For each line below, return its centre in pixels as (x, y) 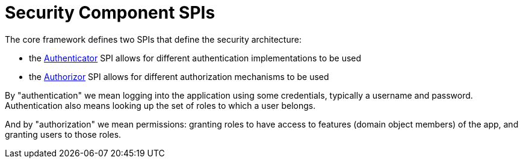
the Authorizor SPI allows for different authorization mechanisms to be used (179, 76)
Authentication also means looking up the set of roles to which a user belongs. (160, 105)
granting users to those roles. (63, 134)
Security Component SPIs (110, 13)
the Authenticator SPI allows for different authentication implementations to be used (195, 58)
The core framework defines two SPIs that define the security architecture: (153, 39)
